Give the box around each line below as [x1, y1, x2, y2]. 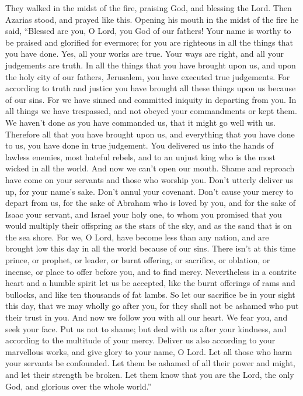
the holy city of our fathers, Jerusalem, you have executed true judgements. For [5, 70, 290, 82]
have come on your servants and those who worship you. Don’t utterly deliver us [5, 173, 294, 185]
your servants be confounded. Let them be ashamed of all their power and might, [5, 357, 295, 369]
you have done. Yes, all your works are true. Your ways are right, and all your [5, 47, 284, 60]
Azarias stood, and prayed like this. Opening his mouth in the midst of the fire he [5, 13, 299, 25]
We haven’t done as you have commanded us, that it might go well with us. [5, 116, 276, 128]
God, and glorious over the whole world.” [5, 380, 152, 392]
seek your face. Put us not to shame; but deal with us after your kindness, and [5, 322, 287, 335]
